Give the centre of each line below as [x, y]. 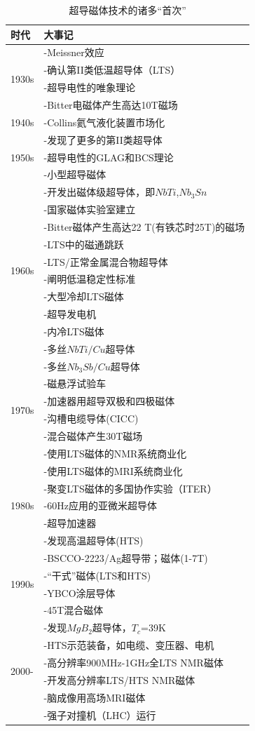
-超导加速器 [70, 523]
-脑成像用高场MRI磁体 [95, 697]
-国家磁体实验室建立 [90, 209]
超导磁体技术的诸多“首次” [127, 10]
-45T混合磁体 [74, 610]
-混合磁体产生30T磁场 [93, 436]
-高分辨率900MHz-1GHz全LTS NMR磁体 [133, 662]
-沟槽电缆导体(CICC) [91, 418]
